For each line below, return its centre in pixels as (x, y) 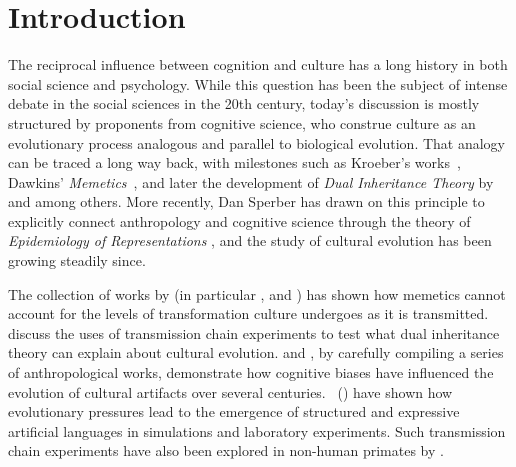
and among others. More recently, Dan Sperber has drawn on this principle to (246, 201)
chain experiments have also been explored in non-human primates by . (226, 450)
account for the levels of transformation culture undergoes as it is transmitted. (248, 313)
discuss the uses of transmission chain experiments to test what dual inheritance (254, 332)
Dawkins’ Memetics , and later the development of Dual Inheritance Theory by (251, 181)
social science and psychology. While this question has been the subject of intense (258, 83)
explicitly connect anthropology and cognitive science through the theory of (239, 220)
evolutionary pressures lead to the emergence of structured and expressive (234, 411)
